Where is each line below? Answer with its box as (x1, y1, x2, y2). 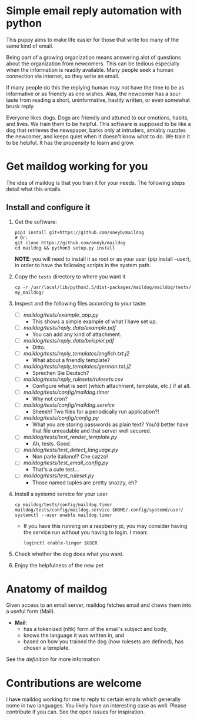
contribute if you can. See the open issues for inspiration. (6, 708, 145, 716)
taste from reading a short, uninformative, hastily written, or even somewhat (6, 96, 190, 104)
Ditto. (32, 343, 46, 351)
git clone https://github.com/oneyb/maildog (14, 240, 126, 245)
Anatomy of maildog (6, 582, 108, 596)
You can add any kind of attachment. (32, 331, 122, 338)
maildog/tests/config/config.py (23, 414, 99, 421)
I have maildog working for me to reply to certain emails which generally (6, 696, 181, 703)
